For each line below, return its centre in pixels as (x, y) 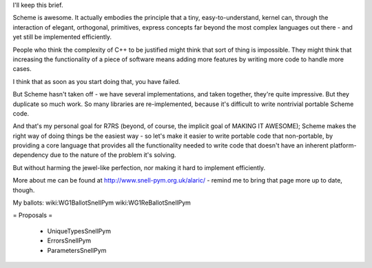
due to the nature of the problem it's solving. (113, 155)
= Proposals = (33, 215)
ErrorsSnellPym (69, 240)
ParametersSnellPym (77, 250)
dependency (31, 155)
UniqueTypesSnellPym (79, 231)
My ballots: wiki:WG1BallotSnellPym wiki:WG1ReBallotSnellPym (102, 203)
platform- (343, 145)
